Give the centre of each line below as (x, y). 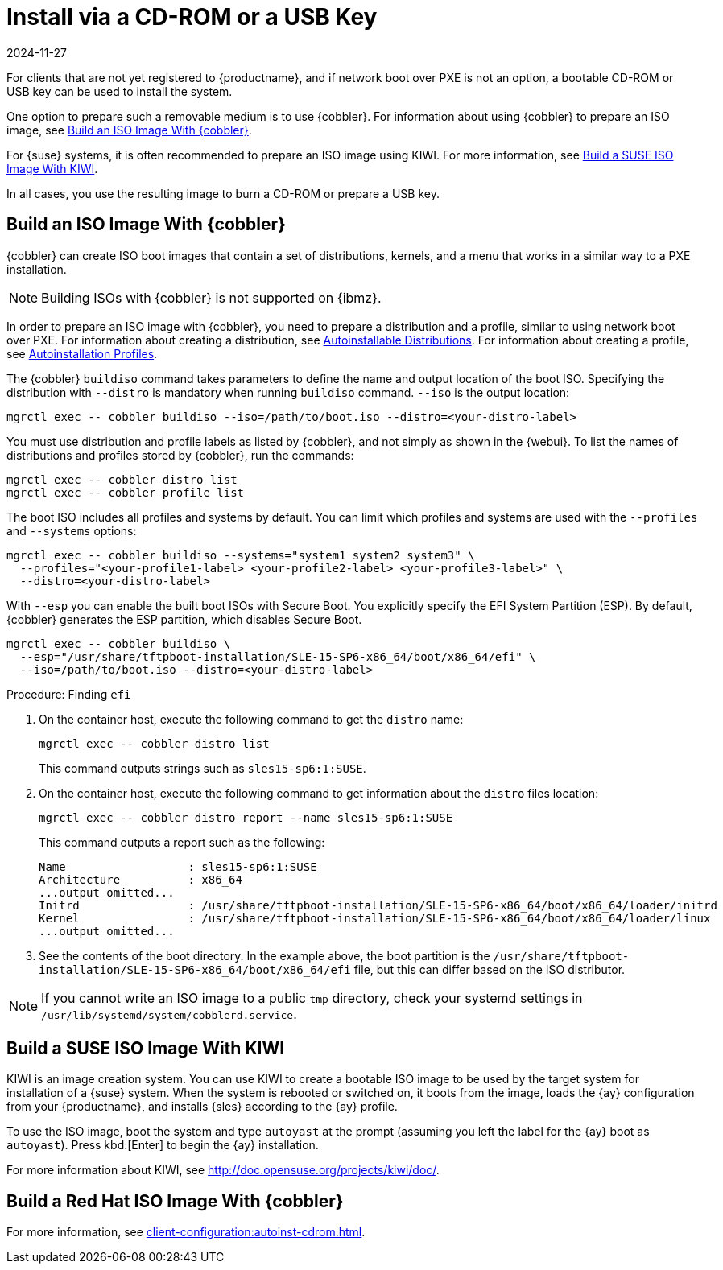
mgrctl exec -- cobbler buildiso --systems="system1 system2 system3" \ (241, 555)
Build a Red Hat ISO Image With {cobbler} (175, 1201)
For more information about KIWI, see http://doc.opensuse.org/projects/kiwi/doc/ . (223, 1170)
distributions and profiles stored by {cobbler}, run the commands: (180, 455)
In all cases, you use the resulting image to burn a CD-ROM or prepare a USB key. (223, 193)
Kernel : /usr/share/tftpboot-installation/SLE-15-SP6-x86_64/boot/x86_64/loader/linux (375, 918)
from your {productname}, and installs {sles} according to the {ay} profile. (202, 1107)
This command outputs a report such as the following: (182, 842)
